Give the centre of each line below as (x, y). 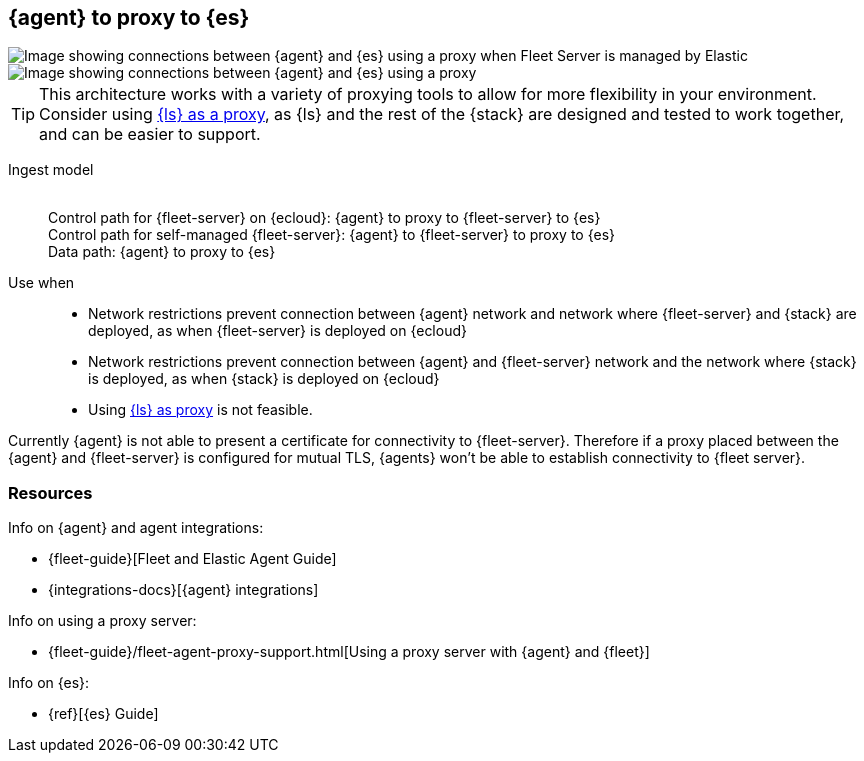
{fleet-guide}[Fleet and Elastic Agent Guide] (192, 559)
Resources (50, 492)
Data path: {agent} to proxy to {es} (162, 252)
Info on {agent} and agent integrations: (136, 528)
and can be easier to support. (150, 134)
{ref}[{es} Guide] (103, 714)
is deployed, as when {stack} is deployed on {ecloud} (264, 379)
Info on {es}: (49, 683)
